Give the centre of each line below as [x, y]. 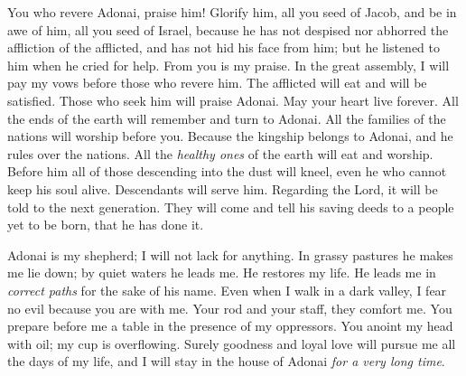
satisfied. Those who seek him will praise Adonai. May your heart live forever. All [233, 100]
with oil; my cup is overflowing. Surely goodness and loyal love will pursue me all [232, 343]
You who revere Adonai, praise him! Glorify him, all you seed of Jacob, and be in [232, 12]
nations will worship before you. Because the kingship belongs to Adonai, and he [230, 136]
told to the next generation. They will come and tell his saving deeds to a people [231, 207]
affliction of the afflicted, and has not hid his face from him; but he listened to [224, 47]
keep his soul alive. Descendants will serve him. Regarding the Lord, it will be [223, 188]
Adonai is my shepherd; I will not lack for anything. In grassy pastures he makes [230, 254]
